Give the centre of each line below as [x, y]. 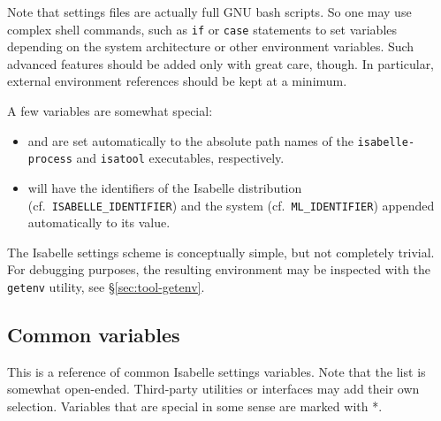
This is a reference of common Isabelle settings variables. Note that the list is [217, 371]
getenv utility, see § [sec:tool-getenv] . [106, 286]
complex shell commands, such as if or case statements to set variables [202, 29]
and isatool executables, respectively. [180, 158]
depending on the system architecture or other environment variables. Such [211, 46]
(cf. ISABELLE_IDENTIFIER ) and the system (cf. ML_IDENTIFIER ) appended [231, 205]
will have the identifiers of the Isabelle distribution [165, 187]
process [50, 160]
